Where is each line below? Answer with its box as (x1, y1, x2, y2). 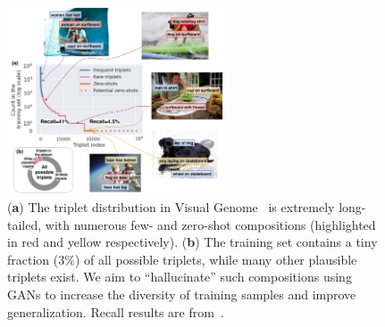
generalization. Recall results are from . (7, 302, 224, 321)
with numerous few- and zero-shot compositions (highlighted (45, 215, 376, 233)
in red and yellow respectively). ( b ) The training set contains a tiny (7, 233, 378, 251)
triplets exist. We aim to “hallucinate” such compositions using (7, 267, 352, 286)
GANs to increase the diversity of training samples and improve (7, 285, 356, 304)
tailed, (7, 215, 42, 233)
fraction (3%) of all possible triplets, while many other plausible (7, 249, 357, 268)
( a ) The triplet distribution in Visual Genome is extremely (7, 198, 335, 217)
